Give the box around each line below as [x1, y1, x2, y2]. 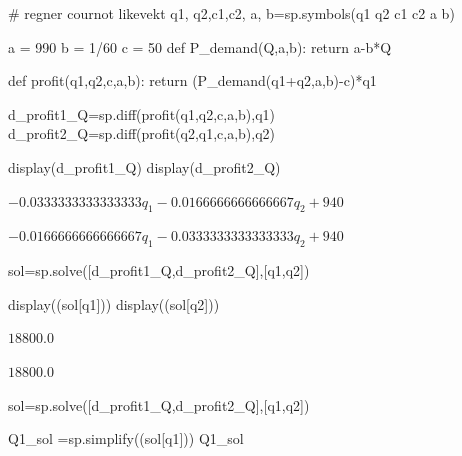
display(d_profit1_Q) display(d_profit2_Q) [8, 156, 281, 177]
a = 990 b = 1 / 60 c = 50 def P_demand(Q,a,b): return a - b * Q [8, 36, 392, 57]
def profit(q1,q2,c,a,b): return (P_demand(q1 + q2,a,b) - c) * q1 [8, 70, 377, 91]
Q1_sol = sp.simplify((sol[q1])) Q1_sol [8, 428, 244, 449]
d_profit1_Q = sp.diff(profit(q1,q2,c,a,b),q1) [8, 103, 276, 124]
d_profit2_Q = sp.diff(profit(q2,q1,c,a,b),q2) [8, 123, 276, 144]
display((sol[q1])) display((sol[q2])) [8, 293, 220, 314]
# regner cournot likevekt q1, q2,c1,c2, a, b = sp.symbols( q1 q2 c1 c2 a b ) [8, 3, 455, 23]
